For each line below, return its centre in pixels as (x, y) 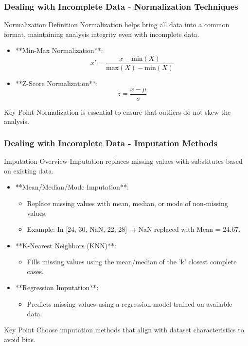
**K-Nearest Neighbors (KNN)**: (66, 245)
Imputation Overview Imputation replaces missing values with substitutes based (123, 161)
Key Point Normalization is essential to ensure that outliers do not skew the (117, 112)
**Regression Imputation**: (57, 287)
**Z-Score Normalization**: (57, 83)
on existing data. (29, 170)
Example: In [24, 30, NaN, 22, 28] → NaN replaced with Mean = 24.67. (134, 229)
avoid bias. (20, 339)
